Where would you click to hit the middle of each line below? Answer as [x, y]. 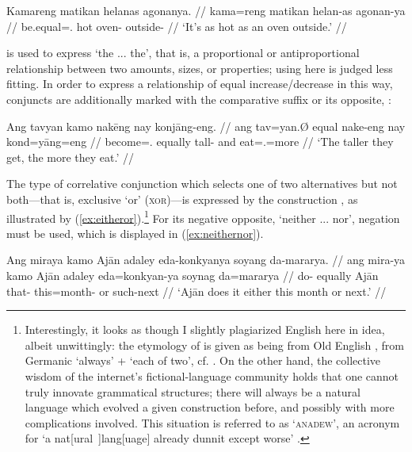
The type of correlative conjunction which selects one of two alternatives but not [202, 184]
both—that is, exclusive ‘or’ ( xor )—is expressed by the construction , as [182, 199]
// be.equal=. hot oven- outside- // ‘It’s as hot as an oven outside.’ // [177, 26]
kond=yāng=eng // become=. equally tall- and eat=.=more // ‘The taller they [200, 142]
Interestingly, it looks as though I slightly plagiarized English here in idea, [205, 329]
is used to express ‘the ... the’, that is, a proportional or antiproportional [183, 53]
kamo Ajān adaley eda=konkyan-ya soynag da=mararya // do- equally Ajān [193, 275]
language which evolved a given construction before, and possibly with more [210, 407]
